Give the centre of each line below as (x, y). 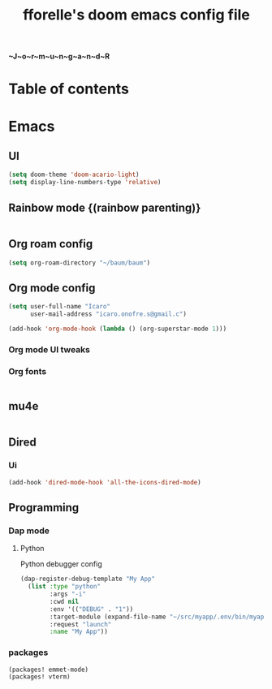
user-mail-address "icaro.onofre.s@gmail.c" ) (108, 314)
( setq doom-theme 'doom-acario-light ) (74, 175)
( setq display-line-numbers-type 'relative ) (85, 183)
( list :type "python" (65, 587)
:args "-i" (68, 594)
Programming (44, 508)
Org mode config (52, 289)
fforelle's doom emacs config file (136, 15)
